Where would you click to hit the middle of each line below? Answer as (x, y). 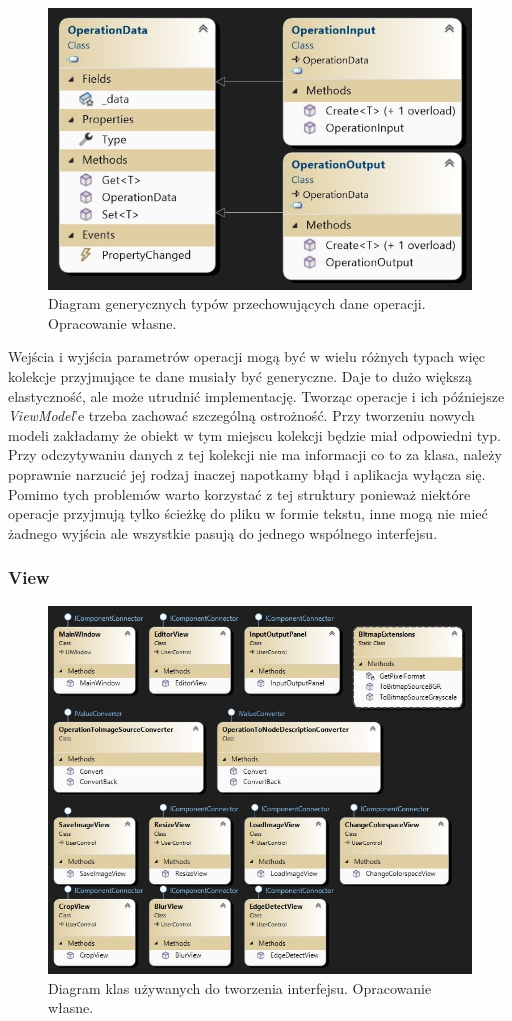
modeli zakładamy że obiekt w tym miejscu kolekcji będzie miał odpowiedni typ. (254, 434)
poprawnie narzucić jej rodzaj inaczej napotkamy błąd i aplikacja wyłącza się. (247, 473)
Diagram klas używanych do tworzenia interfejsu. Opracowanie (240, 987)
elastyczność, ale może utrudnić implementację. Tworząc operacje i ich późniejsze (256, 395)
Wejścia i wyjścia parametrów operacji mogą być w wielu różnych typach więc (247, 356)
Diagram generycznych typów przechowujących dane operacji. (237, 303)
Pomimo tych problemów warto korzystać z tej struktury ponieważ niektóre (239, 493)
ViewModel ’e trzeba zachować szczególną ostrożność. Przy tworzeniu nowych (241, 415)
